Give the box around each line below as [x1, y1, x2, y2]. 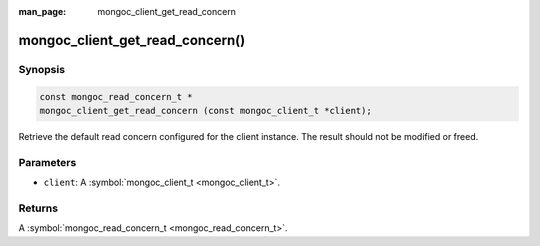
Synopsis [18, 62, 65, 76]
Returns [18, 201, 59, 215]
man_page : [18, 6, 67, 17]
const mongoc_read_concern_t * [39, 91, 194, 102]
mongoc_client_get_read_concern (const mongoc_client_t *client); [39, 105, 372, 116]
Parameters [18, 155, 77, 169]
